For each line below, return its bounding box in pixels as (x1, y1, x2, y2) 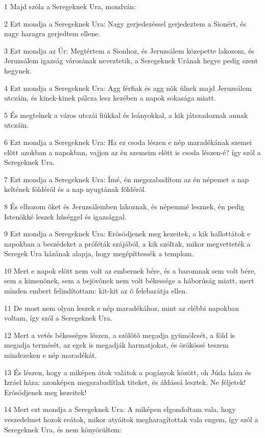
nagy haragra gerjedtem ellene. (4, 28, 101, 39)
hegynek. (4, 65, 32, 76)
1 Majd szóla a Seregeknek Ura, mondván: (4, 1, 136, 11)
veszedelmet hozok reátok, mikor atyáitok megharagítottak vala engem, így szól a (4, 414, 258, 424)
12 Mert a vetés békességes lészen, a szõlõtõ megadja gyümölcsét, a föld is (4, 329, 235, 340)
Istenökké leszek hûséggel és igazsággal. (4, 211, 127, 222)
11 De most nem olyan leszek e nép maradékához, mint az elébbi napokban (4, 302, 239, 313)
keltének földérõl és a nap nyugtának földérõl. (4, 184, 147, 194)
